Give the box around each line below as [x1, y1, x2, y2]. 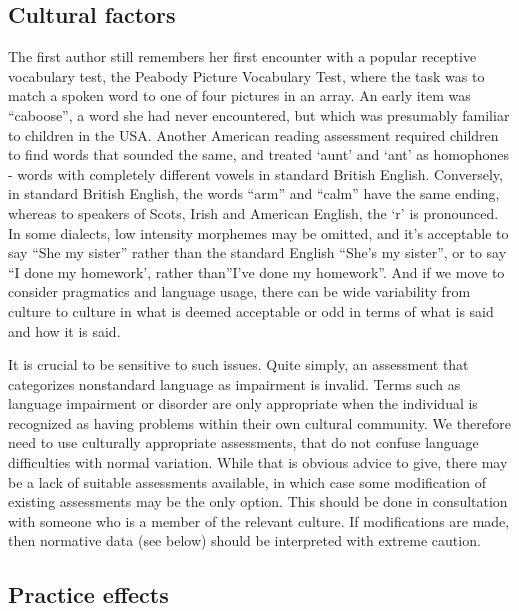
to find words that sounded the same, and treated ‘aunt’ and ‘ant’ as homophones [8, 144, 509, 165]
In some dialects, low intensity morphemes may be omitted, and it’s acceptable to [8, 222, 509, 243]
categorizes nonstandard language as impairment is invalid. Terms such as [8, 373, 461, 394]
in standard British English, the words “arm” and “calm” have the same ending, [8, 183, 500, 204]
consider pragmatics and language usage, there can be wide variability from [8, 281, 471, 302]
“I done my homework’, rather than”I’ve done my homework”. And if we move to [8, 261, 505, 282]
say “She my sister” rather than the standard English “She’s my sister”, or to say [8, 242, 507, 263]
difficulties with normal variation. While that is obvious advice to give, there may [8, 452, 508, 473]
